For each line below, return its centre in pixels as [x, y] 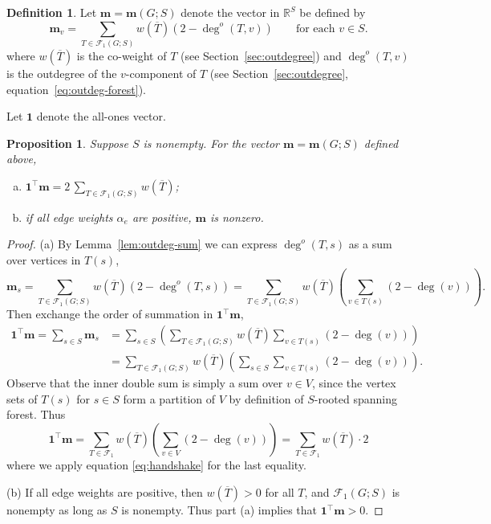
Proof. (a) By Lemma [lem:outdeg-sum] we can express [142, 244]
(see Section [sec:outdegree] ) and [261, 55]
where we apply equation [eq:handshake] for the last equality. [156, 465]
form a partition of [169, 398]
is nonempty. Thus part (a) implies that [219, 510]
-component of [161, 73]
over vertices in [44, 259]
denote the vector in [230, 12]
